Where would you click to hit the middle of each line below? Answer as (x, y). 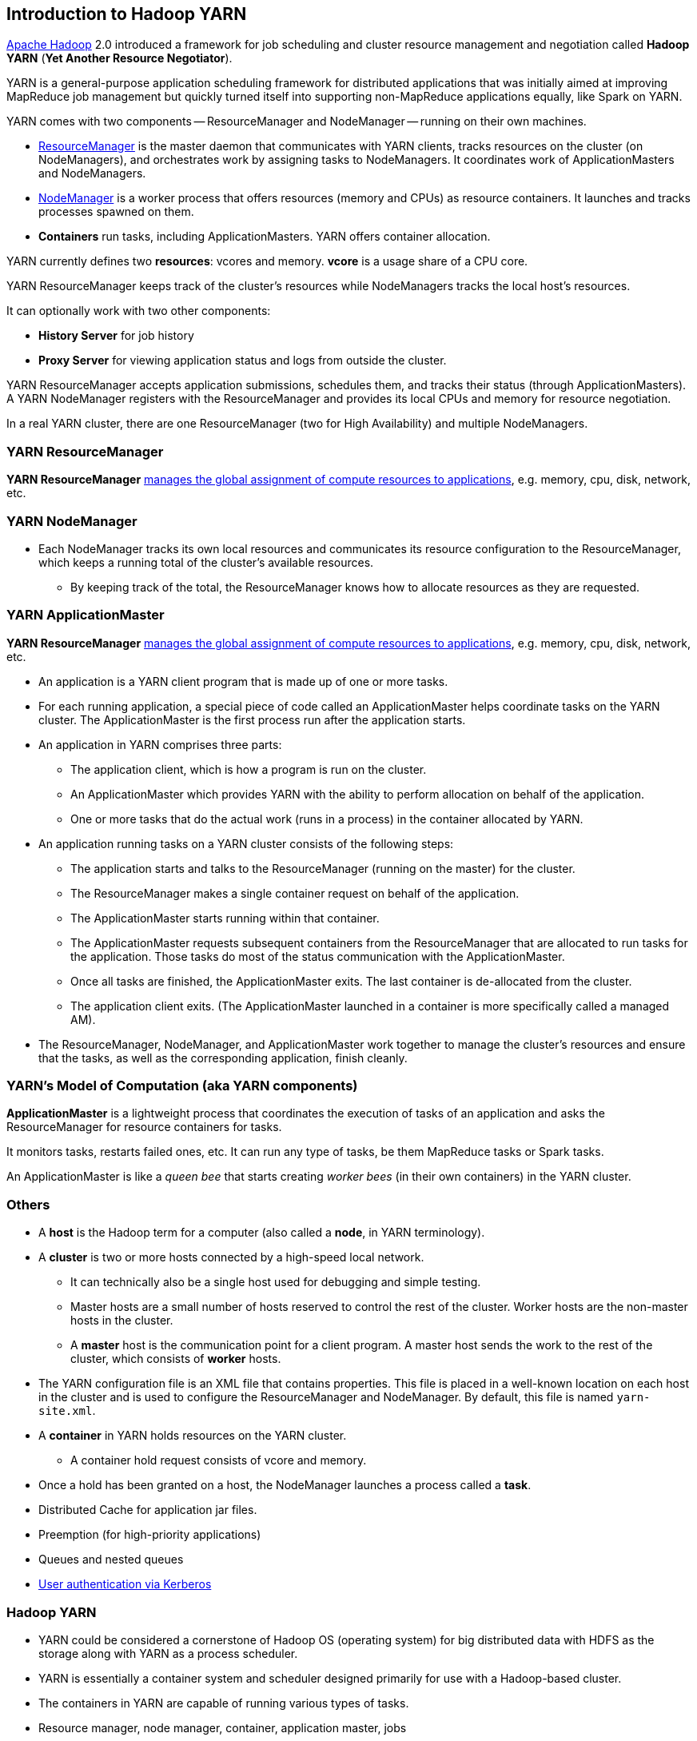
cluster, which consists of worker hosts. (176, 1359)
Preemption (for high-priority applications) (150, 1535)
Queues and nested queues (111, 1560)
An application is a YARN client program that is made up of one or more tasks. (243, 681)
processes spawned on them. (116, 212)
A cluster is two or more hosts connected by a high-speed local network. (231, 1257)
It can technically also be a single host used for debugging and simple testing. (276, 1282)
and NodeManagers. (92, 173)
